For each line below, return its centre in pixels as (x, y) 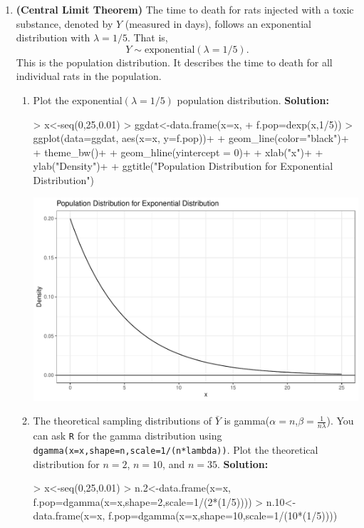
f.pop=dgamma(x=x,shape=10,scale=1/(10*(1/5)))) (223, 516)
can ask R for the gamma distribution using (128, 436)
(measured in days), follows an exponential (218, 23)
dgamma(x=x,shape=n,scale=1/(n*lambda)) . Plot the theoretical (176, 449)
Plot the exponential (78, 100)
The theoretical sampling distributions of (122, 421)
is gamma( (247, 421)
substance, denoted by (64, 23)
